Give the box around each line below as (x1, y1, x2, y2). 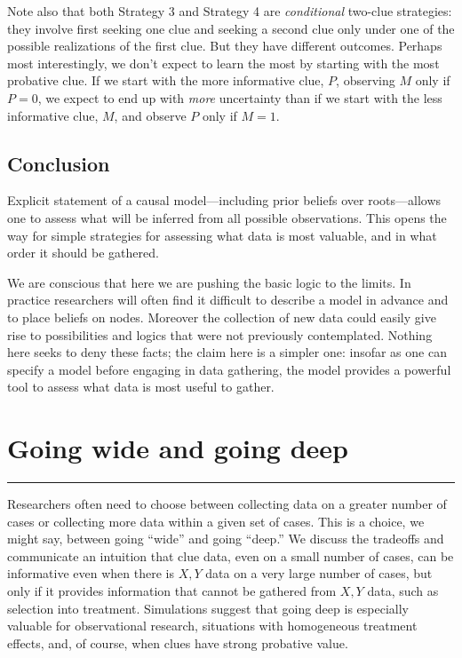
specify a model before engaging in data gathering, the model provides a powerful (7, 360, 451, 378)
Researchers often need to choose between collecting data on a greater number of (7, 495, 447, 513)
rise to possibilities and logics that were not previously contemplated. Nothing (7, 325, 433, 344)
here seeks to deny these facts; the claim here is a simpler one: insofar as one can (7, 343, 447, 361)
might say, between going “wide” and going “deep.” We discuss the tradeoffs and (7, 529, 444, 548)
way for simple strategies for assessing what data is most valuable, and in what (7, 226, 437, 244)
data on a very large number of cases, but (205, 564, 433, 583)
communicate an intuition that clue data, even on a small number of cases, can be (7, 546, 454, 565)
